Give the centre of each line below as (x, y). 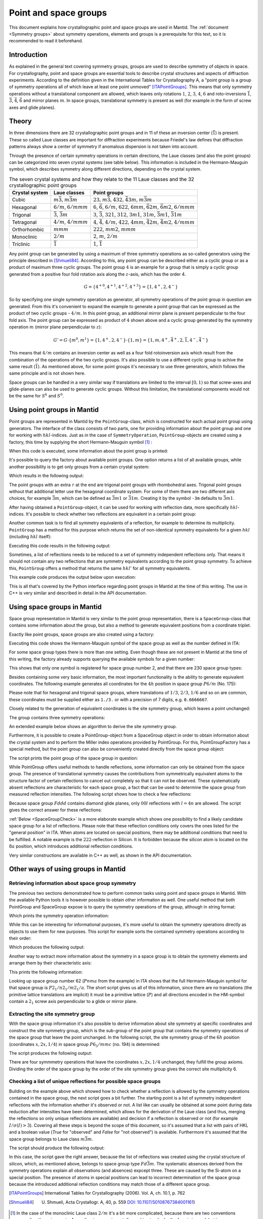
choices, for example (30, 498)
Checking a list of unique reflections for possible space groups (85, 1081)
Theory (20, 121)
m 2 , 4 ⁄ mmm (179, 222)
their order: (20, 938)
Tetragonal (24, 222)
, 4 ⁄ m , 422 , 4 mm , (124, 222)
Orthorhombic (28, 230)
